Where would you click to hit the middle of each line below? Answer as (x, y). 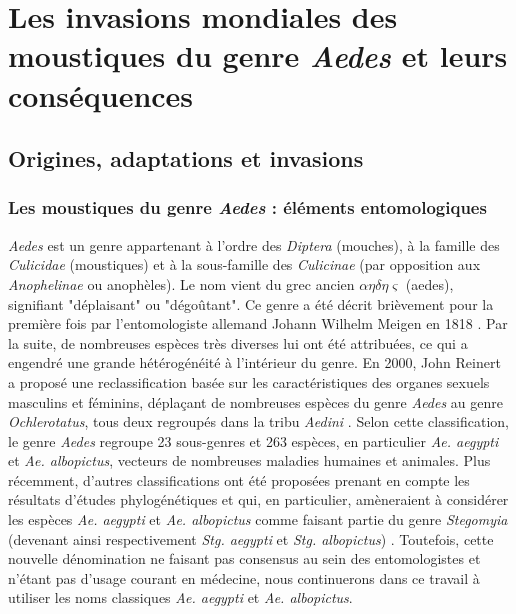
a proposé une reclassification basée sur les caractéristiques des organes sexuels (249, 381)
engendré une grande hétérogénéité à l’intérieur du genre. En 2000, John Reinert (254, 362)
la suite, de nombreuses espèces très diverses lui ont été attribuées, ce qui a (238, 342)
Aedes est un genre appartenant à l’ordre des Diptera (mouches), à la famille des (254, 244)
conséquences (101, 94)
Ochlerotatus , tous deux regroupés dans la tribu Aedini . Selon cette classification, (258, 421)
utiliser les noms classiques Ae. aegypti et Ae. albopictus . (180, 597)
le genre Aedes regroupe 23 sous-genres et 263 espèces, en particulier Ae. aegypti (253, 440)
